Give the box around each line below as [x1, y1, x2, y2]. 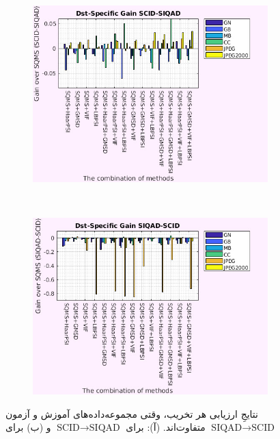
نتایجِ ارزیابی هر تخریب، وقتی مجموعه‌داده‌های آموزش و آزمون [5, 406, 258, 421]
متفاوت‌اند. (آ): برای [126, 420, 206, 434]
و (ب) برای [5, 420, 51, 434]
